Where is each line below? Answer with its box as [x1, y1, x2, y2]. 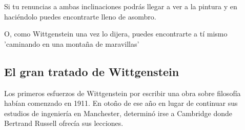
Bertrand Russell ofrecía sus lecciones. [4, 118, 124, 128]
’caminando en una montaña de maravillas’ [4, 38, 139, 49]
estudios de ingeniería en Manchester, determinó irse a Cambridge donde [4, 107, 232, 118]
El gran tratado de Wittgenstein [4, 63, 179, 79]
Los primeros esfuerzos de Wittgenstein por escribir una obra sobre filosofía [4, 87, 241, 98]
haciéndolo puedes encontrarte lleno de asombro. [4, 11, 156, 22]
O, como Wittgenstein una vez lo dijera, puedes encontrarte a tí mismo [4, 28, 228, 39]
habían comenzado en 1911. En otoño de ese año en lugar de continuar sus [4, 98, 238, 108]
